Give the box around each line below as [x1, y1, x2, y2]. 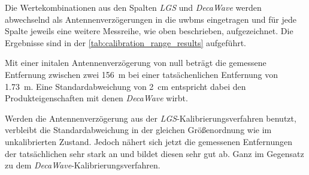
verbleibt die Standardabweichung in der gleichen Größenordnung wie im [5, 123, 272, 136]
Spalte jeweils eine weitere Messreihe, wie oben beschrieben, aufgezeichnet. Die [5, 25, 293, 37]
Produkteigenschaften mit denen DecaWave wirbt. [5, 92, 188, 104]
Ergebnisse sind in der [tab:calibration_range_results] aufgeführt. [5, 36, 247, 49]
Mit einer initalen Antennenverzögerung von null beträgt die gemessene [5, 56, 266, 69]
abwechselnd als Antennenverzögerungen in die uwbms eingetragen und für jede [5, 13, 296, 25]
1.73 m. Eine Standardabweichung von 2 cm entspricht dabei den [5, 80, 246, 92]
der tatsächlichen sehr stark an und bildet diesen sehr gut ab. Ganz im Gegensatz [5, 147, 304, 159]
